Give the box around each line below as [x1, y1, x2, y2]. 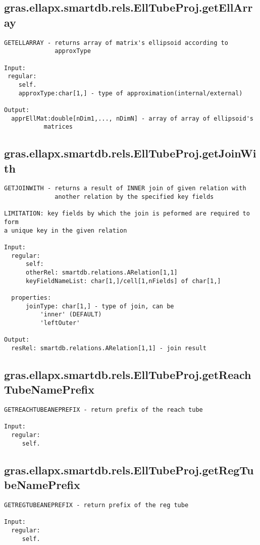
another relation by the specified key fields [55, 193, 214, 201]
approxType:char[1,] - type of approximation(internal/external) [18, 89, 243, 97]
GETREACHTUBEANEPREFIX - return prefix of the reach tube [4, 406, 203, 414]
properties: [11, 294, 51, 301]
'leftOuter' [40, 319, 80, 326]
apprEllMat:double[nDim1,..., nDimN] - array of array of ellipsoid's [11, 115, 253, 122]
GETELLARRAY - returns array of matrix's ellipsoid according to [4, 39, 228, 46]
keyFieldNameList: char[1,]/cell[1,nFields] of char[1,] [25, 277, 221, 285]
